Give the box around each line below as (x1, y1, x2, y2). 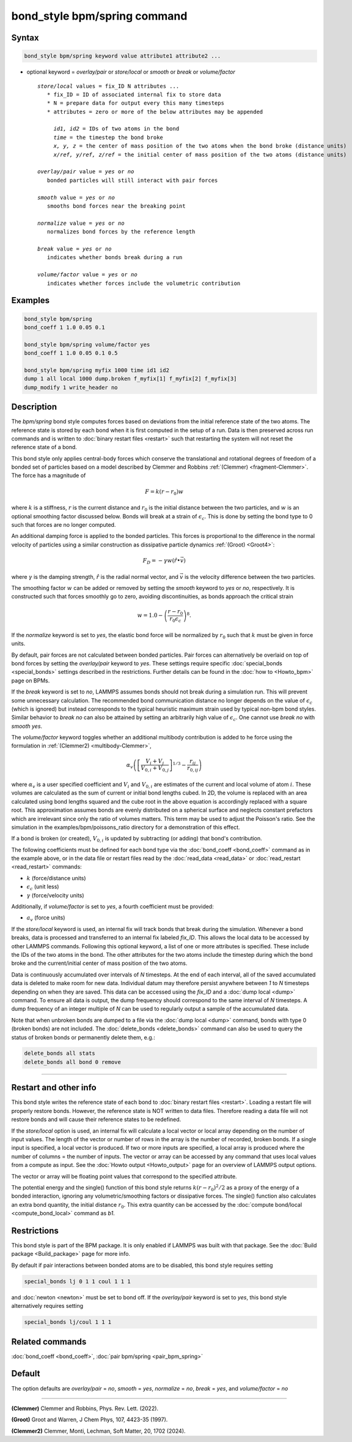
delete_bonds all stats (24, 1050, 96, 1057)
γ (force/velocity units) (26, 891, 85, 899)
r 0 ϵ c (169, 616, 182, 624)
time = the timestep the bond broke (53, 134, 163, 141)
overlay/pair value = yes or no (37, 168, 134, 175)
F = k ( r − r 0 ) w (144, 488, 184, 496)
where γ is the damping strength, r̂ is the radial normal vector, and (11, 573, 178, 580)
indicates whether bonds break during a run (46, 254, 183, 261)
